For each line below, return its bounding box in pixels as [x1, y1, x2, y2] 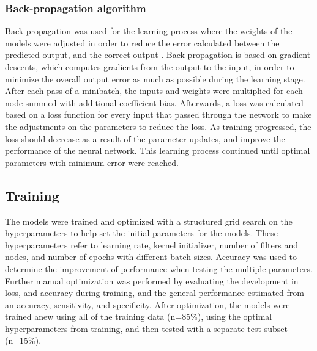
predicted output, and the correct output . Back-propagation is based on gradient [5, 48, 311, 61]
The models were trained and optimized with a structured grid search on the [5, 214, 293, 227]
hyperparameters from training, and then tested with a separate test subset [5, 322, 288, 335]
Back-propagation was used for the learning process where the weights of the [5, 24, 293, 37]
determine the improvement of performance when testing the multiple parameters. [5, 262, 313, 275]
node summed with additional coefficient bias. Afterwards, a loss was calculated [5, 96, 304, 109]
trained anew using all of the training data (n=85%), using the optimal [5, 310, 272, 323]
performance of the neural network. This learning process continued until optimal [5, 144, 310, 157]
